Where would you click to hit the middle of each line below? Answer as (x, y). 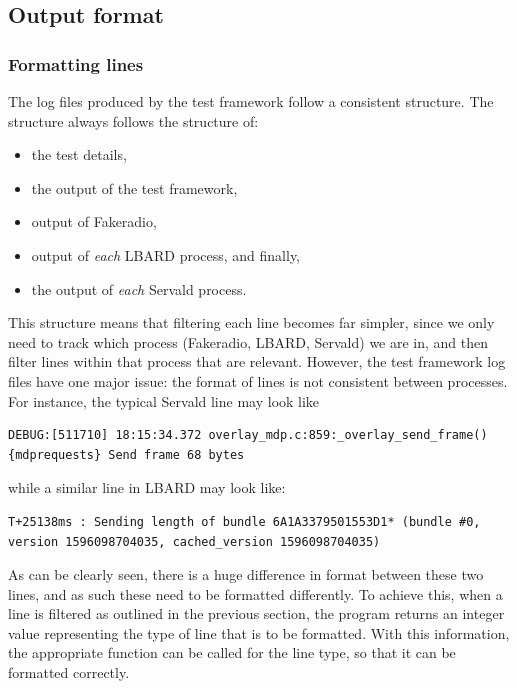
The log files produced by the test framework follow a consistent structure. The (251, 101)
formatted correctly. (69, 672)
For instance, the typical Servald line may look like (164, 400)
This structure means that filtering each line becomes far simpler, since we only (251, 322)
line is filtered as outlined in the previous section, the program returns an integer (256, 613)
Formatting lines (76, 63)
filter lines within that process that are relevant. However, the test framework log (257, 361)
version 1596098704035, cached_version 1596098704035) (194, 541)
